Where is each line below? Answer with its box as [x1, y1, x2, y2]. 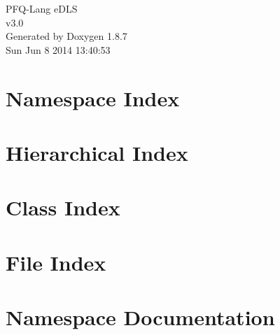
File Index [6, 248, 106, 276]
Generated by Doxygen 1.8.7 [6, 29, 127, 43]
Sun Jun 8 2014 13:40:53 [6, 42, 111, 57]
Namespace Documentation [6, 303, 275, 332]
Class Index [6, 193, 120, 222]
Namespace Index [6, 83, 180, 112]
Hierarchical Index [6, 138, 188, 166]
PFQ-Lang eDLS [6, 1, 78, 15]
